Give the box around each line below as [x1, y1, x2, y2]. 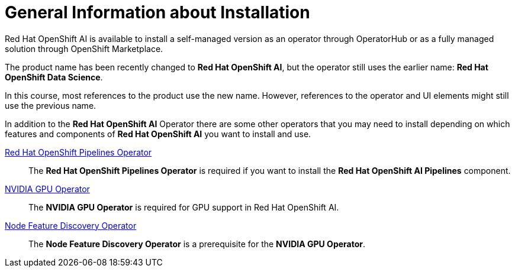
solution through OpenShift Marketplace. [5, 43, 163, 54]
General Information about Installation [5, 2, 310, 22]
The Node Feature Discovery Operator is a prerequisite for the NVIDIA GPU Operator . [28, 238, 366, 249]
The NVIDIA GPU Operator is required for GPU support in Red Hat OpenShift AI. [28, 202, 339, 212]
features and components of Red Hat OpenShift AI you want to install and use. [5, 128, 311, 139]
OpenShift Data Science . [5, 72, 103, 82]
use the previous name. [5, 100, 96, 111]
